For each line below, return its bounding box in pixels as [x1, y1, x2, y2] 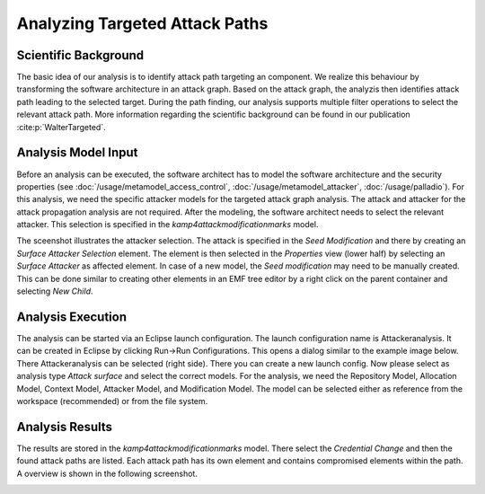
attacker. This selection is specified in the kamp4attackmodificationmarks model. [16, 219, 319, 230]
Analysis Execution [16, 309, 128, 324]
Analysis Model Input [16, 145, 138, 161]
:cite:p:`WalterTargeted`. [16, 121, 107, 132]
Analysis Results [16, 419, 112, 435]
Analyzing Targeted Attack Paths [16, 13, 269, 33]
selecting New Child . [16, 286, 93, 296]
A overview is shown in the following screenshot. [16, 468, 198, 479]
